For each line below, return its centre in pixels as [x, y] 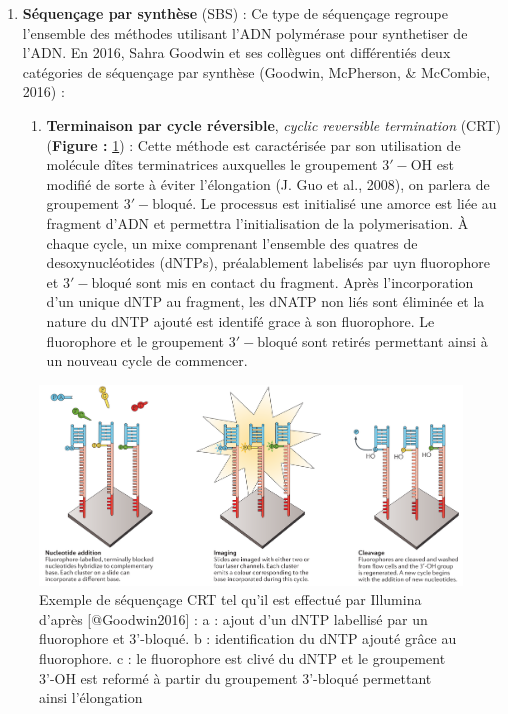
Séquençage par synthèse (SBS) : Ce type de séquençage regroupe [235, 13]
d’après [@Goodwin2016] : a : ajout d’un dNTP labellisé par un [233, 618]
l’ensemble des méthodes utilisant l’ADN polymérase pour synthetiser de [245, 32]
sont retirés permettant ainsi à [395, 340]
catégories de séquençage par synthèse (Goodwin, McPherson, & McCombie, [256, 71]
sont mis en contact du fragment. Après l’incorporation [305, 281]
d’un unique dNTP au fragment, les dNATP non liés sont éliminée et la [265, 301]
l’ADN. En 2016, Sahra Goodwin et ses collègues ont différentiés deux [236, 52]
